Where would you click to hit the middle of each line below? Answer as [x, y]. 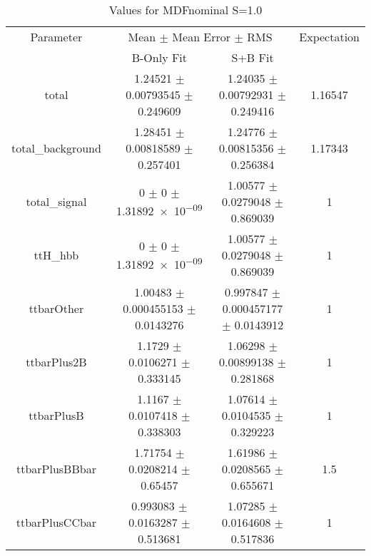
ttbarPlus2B [56, 362]
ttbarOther [56, 308]
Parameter [56, 37]
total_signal [56, 201]
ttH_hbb [56, 255]
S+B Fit [253, 57]
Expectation [329, 37]
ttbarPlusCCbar [56, 522]
